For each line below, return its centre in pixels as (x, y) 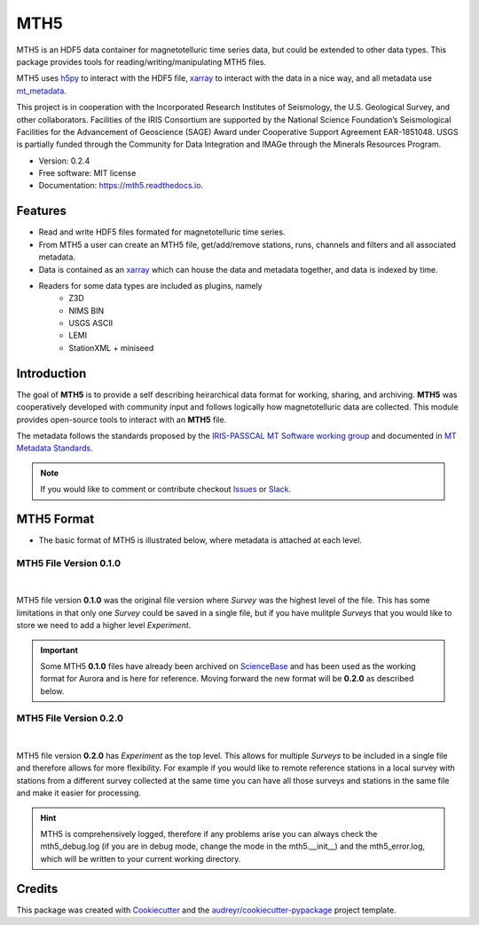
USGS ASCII (91, 323)
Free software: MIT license (87, 173)
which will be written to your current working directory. (141, 858)
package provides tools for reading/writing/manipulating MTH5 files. (141, 61)
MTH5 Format (55, 518)
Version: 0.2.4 (64, 161)
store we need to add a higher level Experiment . (104, 626)
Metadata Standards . (55, 448)
